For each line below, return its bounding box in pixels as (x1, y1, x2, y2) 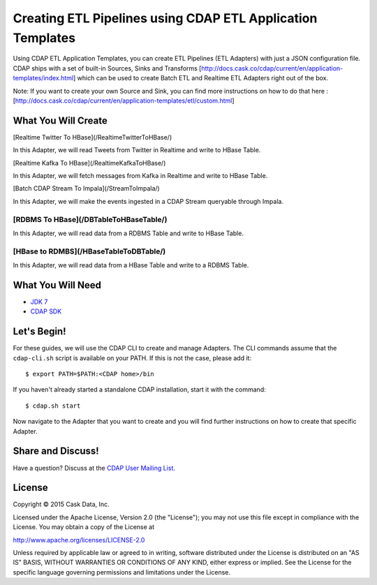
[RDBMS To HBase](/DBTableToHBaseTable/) (13, 214, 168, 224)
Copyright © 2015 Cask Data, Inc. (13, 500, 110, 509)
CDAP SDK (30, 307, 62, 316)
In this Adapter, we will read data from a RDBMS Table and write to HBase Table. (13, 229, 244, 237)
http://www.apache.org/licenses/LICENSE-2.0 (13, 535, 145, 544)
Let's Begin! (13, 325, 66, 338)
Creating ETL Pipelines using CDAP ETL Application (13, 10, 318, 26)
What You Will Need (13, 279, 101, 291)
